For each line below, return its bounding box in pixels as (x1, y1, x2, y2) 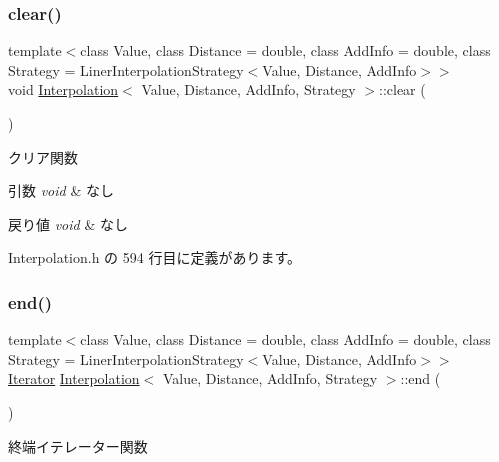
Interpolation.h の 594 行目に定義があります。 (8, 247, 302, 268)
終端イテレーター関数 (8, 435, 148, 456)
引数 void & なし (8, 180, 114, 201)
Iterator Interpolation (8, 368, 140, 389)
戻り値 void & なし (8, 213, 128, 234)
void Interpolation (8, 79, 119, 100)
